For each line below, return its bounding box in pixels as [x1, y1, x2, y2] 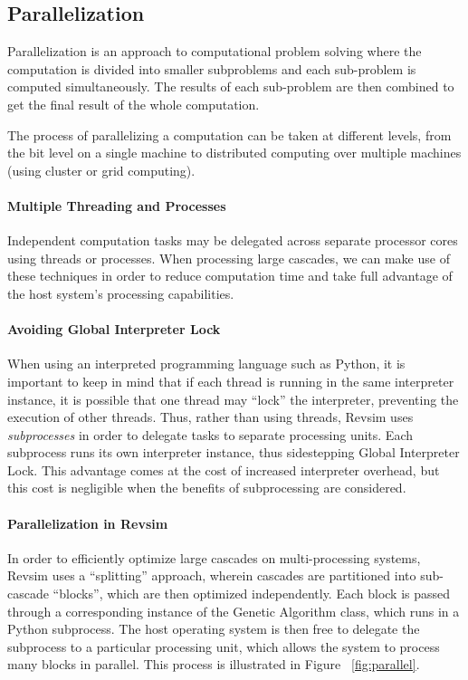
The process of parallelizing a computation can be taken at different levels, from [7, 125, 452, 144]
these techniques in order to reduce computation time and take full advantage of [7, 266, 453, 285]
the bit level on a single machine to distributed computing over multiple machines [7, 143, 462, 162]
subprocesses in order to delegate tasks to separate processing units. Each [7, 425, 413, 444]
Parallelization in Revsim [7, 513, 168, 532]
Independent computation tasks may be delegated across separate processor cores [7, 231, 458, 250]
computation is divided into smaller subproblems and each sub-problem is [7, 59, 416, 78]
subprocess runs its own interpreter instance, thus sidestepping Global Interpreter [7, 443, 460, 462]
